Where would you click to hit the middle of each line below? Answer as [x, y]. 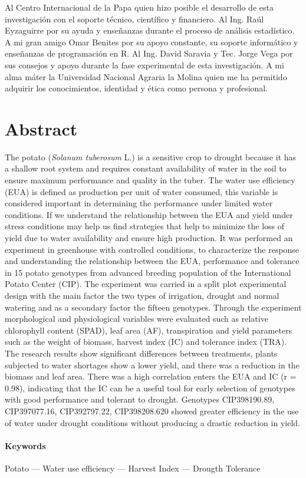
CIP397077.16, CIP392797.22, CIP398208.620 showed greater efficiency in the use [152, 411]
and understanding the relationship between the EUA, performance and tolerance [152, 261]
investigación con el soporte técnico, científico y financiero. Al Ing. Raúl [134, 19]
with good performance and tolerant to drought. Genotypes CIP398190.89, [140, 399]
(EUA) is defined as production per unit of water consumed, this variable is [142, 191]
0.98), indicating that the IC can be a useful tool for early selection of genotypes [150, 388]
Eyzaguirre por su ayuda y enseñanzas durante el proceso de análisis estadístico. [150, 30]
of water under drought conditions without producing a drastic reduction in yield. [152, 422]
